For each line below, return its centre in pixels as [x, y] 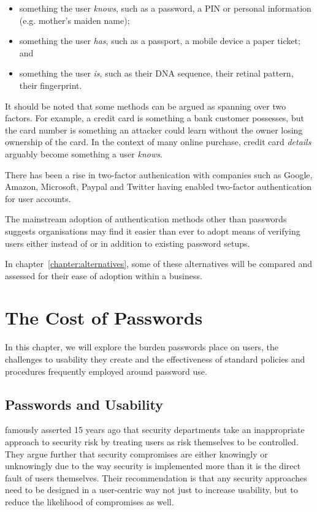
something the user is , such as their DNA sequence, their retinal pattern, [156, 73]
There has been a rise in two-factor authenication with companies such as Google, [159, 174]
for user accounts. [38, 198]
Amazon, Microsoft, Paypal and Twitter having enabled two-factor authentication [158, 186]
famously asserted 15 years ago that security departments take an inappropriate [155, 430]
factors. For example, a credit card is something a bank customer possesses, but [155, 118]
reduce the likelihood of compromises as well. [90, 501]
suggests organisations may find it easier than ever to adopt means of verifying [153, 231]
